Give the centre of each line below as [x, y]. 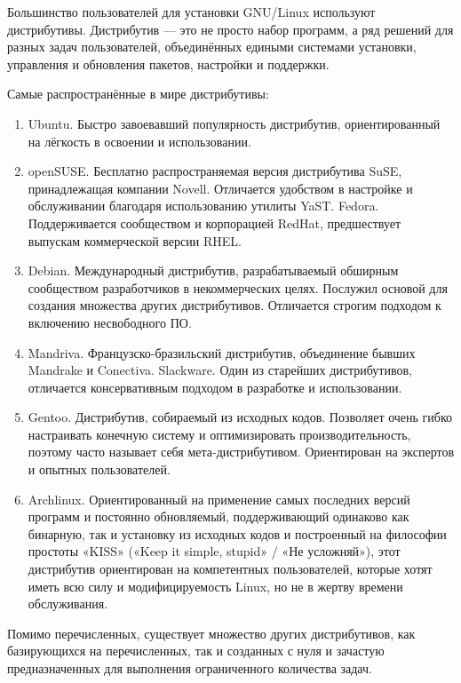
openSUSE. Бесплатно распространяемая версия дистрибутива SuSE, [215, 171]
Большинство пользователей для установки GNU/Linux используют [191, 12]
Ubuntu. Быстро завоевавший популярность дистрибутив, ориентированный [234, 123]
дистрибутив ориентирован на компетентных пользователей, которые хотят [230, 569]
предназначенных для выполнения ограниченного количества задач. [190, 668]
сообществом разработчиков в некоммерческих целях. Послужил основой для [238, 287]
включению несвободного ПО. [110, 322]
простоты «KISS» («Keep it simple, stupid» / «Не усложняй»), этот [214, 551]
